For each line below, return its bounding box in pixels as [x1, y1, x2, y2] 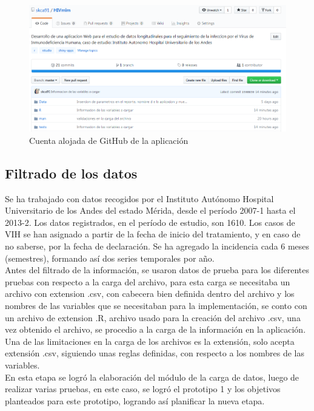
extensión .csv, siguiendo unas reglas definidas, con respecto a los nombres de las [5, 347, 304, 359]
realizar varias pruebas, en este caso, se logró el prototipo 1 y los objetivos [5, 382, 281, 395]
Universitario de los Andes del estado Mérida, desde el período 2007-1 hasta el [5, 204, 296, 217]
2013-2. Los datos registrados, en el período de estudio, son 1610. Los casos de [5, 216, 295, 228]
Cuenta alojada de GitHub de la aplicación [29, 134, 189, 146]
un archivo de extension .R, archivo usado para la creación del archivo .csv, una [5, 311, 301, 324]
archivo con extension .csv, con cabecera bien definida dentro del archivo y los [5, 287, 295, 300]
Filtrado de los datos [5, 163, 138, 182]
